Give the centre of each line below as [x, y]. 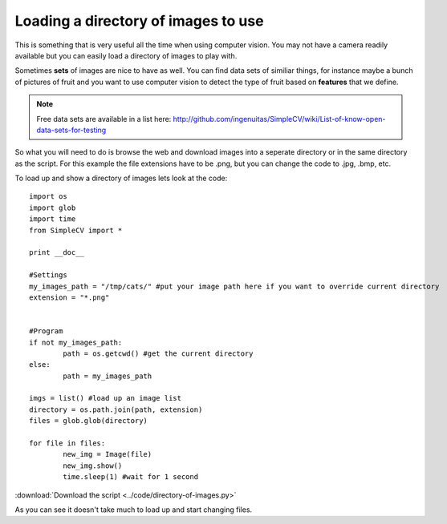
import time [53, 219]
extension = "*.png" [69, 297]
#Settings [48, 275]
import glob [53, 208]
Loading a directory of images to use [139, 21]
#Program [46, 331]
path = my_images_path [108, 376]
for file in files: [67, 443]
